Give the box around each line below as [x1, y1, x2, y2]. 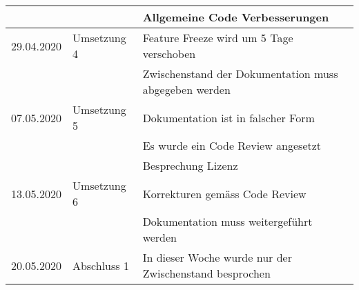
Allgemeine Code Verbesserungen [142, 9, 329, 25]
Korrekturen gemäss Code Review [142, 185, 307, 202]
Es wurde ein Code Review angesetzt [142, 137, 322, 153]
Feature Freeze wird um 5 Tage [142, 30, 293, 46]
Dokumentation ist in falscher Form [142, 109, 315, 126]
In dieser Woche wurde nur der [142, 249, 292, 265]
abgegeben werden [142, 81, 231, 97]
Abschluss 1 [72, 257, 129, 273]
